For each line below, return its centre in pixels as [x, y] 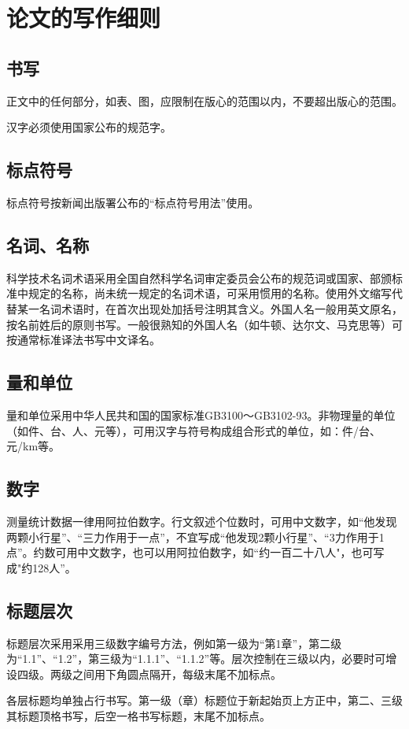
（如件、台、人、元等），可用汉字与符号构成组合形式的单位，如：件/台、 [193, 430]
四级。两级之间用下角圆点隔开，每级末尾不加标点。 [149, 673]
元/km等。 [33, 446]
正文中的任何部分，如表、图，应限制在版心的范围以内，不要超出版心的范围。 [204, 100]
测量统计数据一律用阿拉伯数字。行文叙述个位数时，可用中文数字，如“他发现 [202, 521]
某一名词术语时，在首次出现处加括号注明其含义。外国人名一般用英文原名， [210, 308]
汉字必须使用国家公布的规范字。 [89, 127]
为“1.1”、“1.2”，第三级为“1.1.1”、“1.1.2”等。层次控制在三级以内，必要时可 [196, 659]
